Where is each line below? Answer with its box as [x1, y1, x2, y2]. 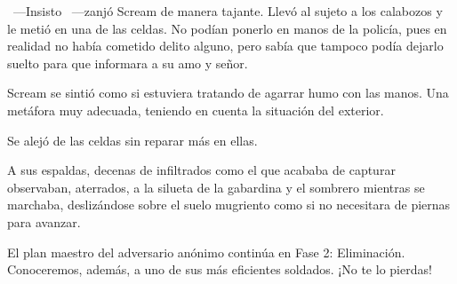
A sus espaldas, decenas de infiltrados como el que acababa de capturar [7, 161, 396, 179]
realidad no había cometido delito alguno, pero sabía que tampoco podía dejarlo [7, 36, 444, 55]
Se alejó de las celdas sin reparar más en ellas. [7, 130, 258, 149]
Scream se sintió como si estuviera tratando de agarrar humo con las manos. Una [7, 83, 449, 102]
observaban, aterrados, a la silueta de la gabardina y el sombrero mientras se [7, 177, 425, 196]
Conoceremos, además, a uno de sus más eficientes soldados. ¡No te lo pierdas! [7, 260, 432, 279]
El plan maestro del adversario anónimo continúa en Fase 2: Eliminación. [7, 242, 405, 261]
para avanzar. [7, 212, 81, 231]
